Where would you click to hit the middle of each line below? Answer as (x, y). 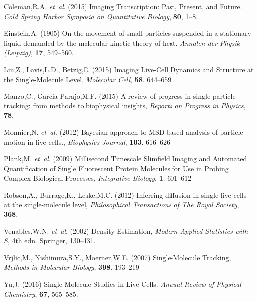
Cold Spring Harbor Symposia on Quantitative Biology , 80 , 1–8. (101, 16)
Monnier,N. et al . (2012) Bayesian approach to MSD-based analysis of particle (124, 132)
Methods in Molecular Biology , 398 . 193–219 (72, 267)
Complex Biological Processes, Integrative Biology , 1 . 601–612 (98, 178)
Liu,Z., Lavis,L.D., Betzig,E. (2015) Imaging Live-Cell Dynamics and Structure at (129, 69)
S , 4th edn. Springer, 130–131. (50, 241)
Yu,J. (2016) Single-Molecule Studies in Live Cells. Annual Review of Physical (123, 284)
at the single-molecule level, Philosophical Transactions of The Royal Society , (122, 204)
